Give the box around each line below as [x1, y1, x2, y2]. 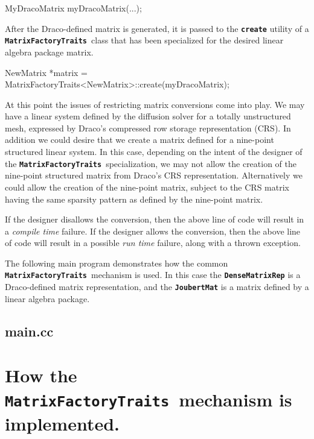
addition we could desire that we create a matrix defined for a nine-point [5, 133, 274, 146]
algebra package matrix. [5, 45, 94, 58]
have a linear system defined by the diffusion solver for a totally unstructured [5, 110, 291, 122]
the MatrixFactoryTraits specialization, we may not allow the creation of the [5, 157, 297, 169]
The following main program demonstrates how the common [5, 256, 228, 269]
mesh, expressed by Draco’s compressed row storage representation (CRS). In [5, 121, 291, 134]
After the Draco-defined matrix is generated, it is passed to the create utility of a [5, 22, 309, 34]
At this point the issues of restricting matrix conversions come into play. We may [5, 98, 305, 110]
